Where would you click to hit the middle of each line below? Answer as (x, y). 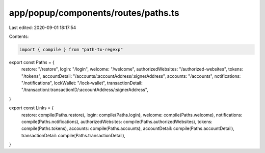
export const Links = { (31, 108)
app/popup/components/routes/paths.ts (94, 13)
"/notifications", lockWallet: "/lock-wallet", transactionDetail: (82, 83)
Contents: (19, 36)
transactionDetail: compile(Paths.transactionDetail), (73, 135)
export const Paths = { (32, 62)
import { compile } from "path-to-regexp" (71, 49)
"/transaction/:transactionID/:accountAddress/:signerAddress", (85, 90)
